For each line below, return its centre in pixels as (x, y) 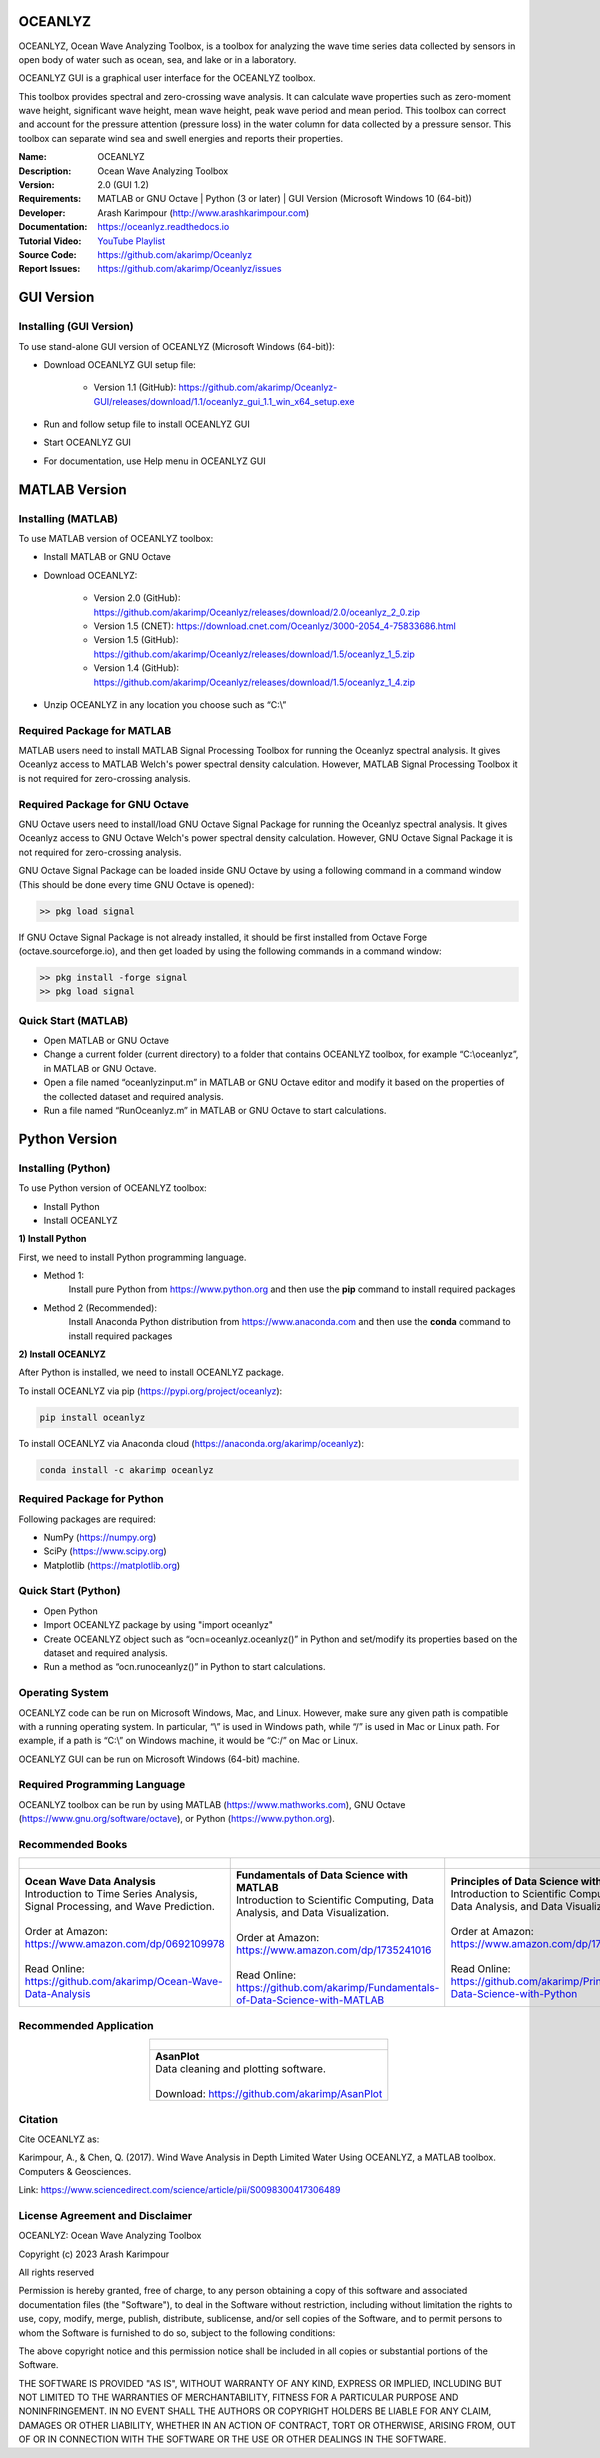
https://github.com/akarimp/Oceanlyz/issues (189, 269)
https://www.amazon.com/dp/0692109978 (124, 1944)
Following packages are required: (87, 1519)
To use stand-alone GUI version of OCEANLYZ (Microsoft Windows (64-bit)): (176, 346)
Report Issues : (49, 269)
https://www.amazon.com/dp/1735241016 (333, 1950)
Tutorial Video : (50, 241)
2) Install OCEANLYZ (62, 1354)
